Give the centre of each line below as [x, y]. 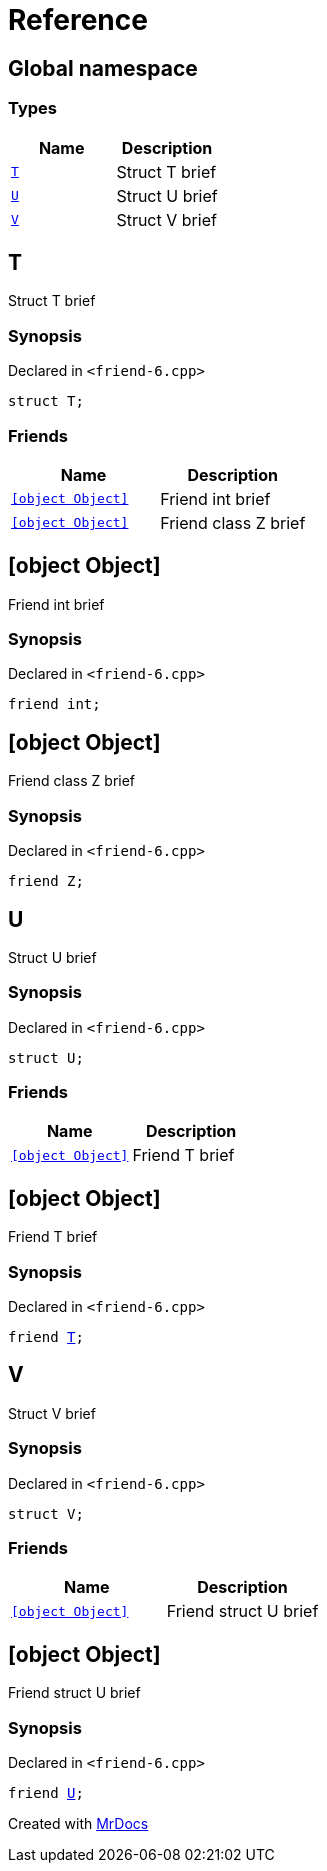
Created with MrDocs [78, 1823]
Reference [78, 20]
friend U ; [46, 1792]
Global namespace [103, 68]
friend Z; [46, 881]
